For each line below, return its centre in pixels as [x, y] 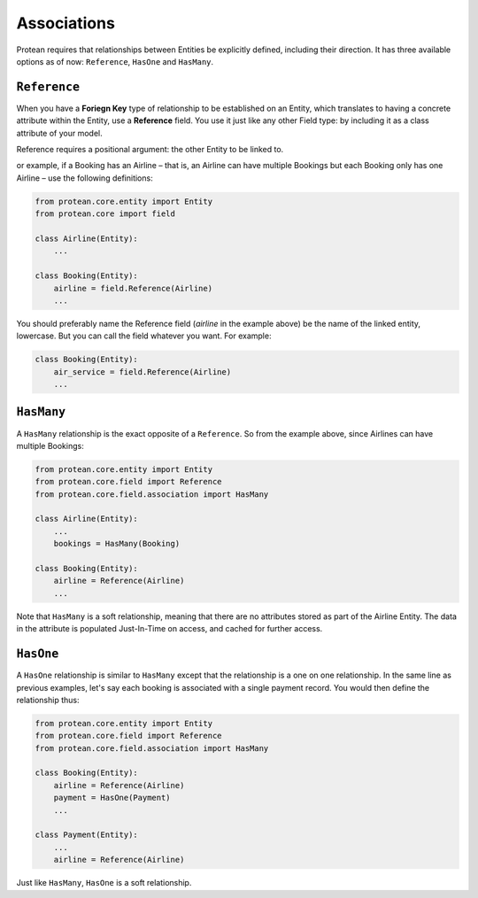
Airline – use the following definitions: [85, 178]
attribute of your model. [60, 133]
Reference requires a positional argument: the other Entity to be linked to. [150, 150]
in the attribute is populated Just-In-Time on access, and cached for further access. [170, 629]
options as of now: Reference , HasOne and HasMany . [115, 61]
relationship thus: [48, 700]
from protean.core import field [105, 214]
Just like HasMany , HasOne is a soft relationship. [104, 883]
